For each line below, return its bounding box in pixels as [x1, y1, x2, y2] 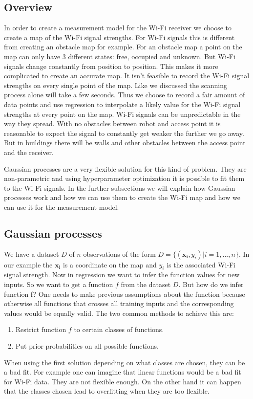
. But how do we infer [178, 279, 244, 289]
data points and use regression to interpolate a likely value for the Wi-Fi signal [4, 99, 241, 109]
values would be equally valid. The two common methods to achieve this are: [4, 308, 234, 318]
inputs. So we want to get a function [4, 279, 113, 289]
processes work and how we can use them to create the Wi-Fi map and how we [4, 192, 240, 202]
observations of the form [83, 248, 156, 259]
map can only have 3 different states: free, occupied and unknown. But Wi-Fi [4, 51, 235, 61]
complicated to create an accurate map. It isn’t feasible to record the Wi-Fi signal [4, 70, 250, 81]
